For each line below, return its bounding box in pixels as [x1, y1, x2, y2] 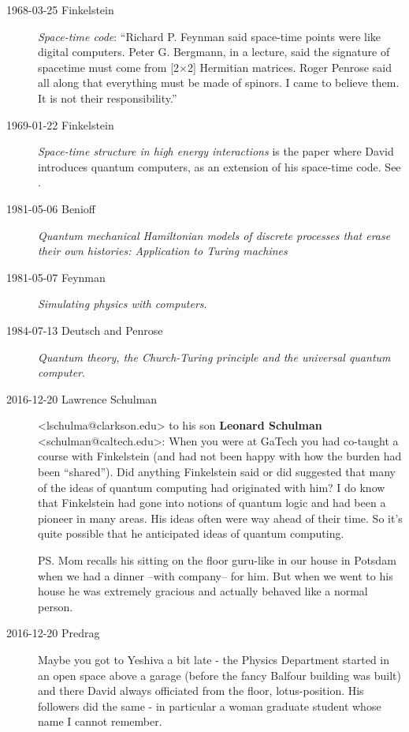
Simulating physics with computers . [38, 295, 207, 312]
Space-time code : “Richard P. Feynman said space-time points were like [38, 28, 381, 44]
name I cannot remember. [38, 713, 162, 730]
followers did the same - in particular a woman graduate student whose [38, 697, 381, 714]
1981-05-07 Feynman [6, 268, 106, 285]
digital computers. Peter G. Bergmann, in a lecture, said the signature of [38, 43, 390, 60]
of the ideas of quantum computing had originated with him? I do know [38, 479, 385, 495]
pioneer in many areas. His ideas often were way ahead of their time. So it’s [38, 509, 403, 526]
